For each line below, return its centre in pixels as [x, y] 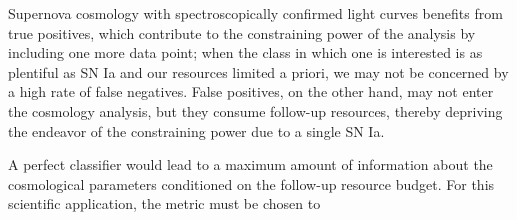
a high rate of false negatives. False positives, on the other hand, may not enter [251, 91]
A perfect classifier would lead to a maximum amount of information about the [250, 164]
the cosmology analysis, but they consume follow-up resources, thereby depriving [255, 110]
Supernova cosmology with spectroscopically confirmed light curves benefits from [255, 13]
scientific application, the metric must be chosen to [164, 203]
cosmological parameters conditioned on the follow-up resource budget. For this [251, 183]
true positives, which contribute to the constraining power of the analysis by [242, 32]
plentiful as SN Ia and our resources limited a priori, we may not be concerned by [258, 71]
